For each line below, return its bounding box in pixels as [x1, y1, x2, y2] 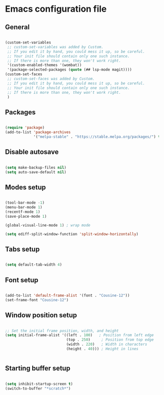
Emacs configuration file [5, 3, 107, 15]
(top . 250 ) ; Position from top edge [66, 337, 154, 342]
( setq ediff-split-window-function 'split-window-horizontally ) [5, 231, 139, 236]
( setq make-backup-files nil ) [5, 165, 67, 170]
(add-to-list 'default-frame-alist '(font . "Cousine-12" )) [5, 293, 130, 298]
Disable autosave [5, 148, 59, 156]
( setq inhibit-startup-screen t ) [5, 381, 73, 386]
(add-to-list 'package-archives [5, 130, 71, 135]
